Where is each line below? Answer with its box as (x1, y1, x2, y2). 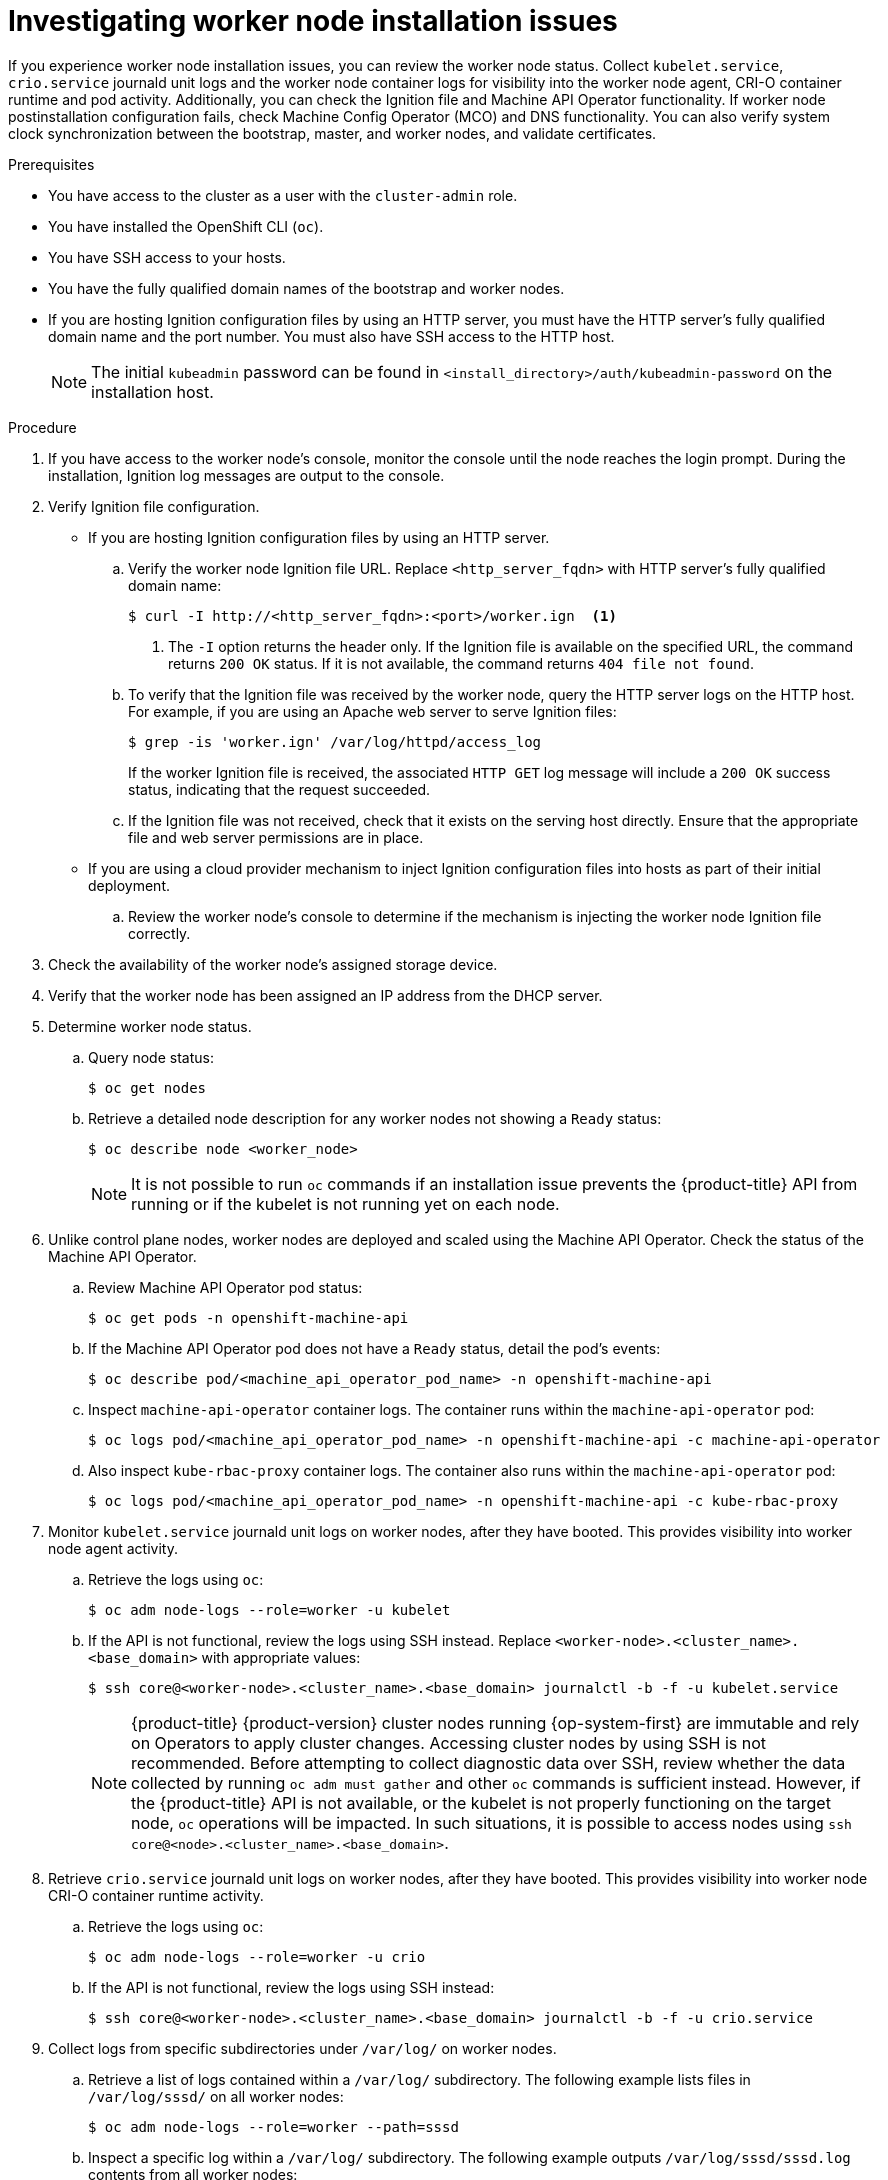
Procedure (8, 418, 77, 436)
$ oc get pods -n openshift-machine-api (88, 1309, 409, 1326)
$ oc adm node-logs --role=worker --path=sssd (88, 2118, 459, 2135)
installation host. (91, 381, 214, 402)
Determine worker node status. (48, 1017, 252, 1035)
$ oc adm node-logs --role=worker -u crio (88, 1948, 426, 1965)
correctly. (128, 924, 191, 942)
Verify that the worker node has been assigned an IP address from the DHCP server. (48, 986, 603, 1004)
